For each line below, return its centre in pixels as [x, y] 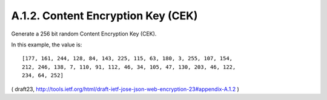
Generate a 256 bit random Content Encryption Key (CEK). [84, 34]
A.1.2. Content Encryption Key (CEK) [104, 16]
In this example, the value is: [47, 45]
